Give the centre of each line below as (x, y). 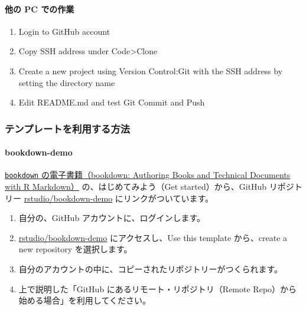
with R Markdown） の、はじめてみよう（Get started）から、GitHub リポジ (149, 187)
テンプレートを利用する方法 (68, 128)
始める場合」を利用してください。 (84, 300)
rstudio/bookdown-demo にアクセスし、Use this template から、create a (153, 237)
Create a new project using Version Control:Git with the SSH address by (151, 70)
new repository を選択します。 (75, 249)
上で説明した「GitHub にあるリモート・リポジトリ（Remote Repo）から (158, 288)
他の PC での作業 (40, 9)
